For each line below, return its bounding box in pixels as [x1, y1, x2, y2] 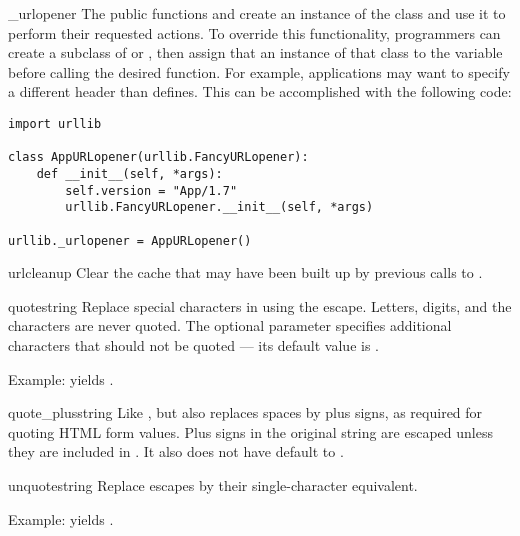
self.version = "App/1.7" [65, 183, 238, 198]
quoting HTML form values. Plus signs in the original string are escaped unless [8, 421, 493, 442]
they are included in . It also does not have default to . [8, 441, 344, 462]
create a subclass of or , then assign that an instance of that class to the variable [8, 42, 503, 63]
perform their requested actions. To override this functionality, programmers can [8, 22, 501, 43]
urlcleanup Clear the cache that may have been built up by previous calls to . [8, 262, 483, 283]
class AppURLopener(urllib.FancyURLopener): [8, 150, 309, 165]
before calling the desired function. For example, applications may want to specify [8, 61, 510, 82]
